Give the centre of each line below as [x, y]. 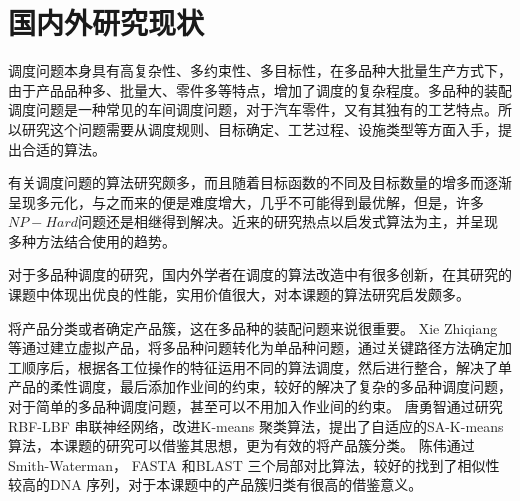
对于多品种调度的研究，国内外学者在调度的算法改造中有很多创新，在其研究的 [260, 274]
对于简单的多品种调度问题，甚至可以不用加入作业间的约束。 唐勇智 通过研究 [255, 406]
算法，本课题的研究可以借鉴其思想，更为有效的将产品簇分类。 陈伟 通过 [241, 445]
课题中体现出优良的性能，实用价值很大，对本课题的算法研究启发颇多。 [239, 294]
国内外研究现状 [106, 22]
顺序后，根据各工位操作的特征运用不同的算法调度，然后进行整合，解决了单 [266, 366]
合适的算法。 [63, 148]
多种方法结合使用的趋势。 [92, 240]
